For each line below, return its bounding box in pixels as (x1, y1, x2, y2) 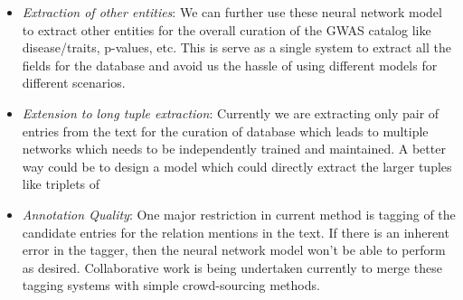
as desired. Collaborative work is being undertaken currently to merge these (22, 258, 442, 277)
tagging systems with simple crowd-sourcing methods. (22, 276, 320, 295)
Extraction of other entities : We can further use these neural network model (22, 3, 442, 21)
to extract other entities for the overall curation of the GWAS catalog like (22, 20, 431, 39)
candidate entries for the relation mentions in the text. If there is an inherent (22, 222, 449, 241)
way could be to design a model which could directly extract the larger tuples (22, 156, 452, 175)
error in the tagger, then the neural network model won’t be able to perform (22, 240, 446, 259)
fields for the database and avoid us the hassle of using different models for (22, 55, 438, 74)
